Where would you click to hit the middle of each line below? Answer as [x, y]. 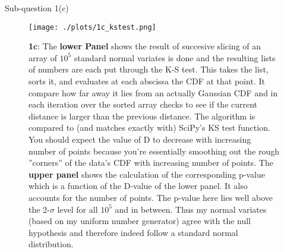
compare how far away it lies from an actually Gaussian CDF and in [153, 92]
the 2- [39, 209]
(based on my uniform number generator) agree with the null [140, 221]
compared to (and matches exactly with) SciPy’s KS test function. [149, 127]
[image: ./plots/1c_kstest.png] [92, 27]
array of [43, 57]
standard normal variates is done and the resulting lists [175, 57]
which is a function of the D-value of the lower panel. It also [138, 186]
